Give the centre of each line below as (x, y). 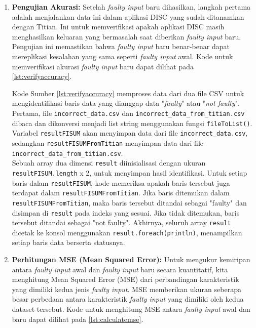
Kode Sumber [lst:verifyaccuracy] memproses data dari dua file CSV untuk (128, 93)
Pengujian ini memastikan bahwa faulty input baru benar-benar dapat (121, 46)
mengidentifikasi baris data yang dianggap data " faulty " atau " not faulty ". (126, 103)
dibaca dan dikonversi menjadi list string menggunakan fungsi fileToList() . (132, 123)
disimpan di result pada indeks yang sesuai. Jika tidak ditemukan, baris (126, 212)
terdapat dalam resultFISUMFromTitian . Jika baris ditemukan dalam (121, 193)
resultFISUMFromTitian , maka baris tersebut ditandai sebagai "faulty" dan (129, 202)
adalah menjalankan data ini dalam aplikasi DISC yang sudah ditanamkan (128, 16)
